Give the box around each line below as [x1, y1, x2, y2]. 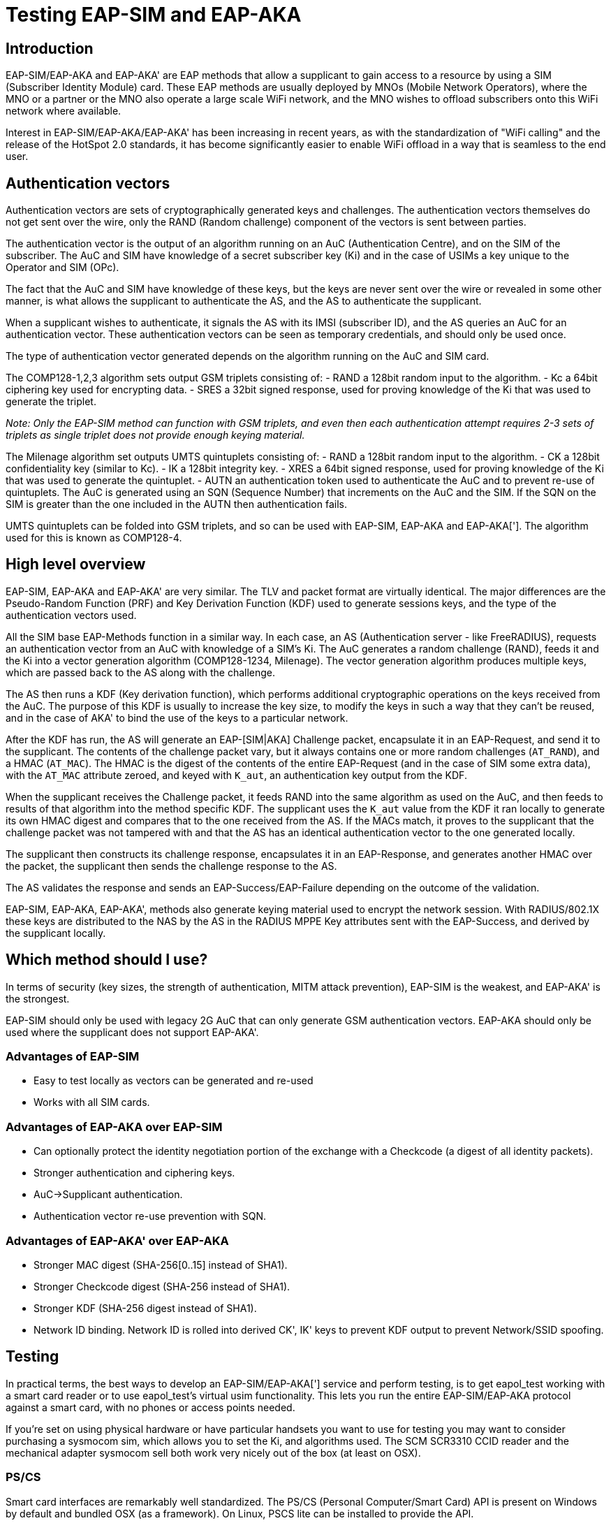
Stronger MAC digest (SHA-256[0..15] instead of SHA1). [34, 1258, 288, 1271]
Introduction [6, 39, 94, 57]
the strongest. [6, 992, 70, 1005]
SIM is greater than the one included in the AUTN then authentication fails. [6, 498, 347, 511]
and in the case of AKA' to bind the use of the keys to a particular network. [6, 711, 348, 724]
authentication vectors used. [6, 609, 137, 621]
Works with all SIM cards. [34, 1096, 150, 1109]
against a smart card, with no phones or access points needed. [6, 1401, 295, 1413]
